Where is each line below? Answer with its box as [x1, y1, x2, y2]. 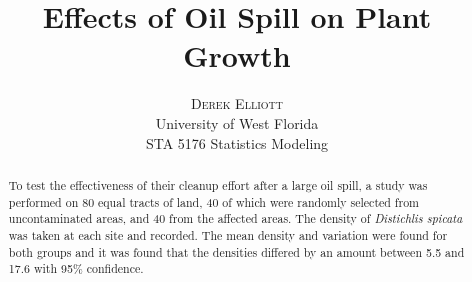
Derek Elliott [191, 93, 283, 114]
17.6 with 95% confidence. [8, 260, 144, 277]
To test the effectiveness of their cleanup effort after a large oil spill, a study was [8, 176, 428, 193]
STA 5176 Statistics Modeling [145, 132, 329, 153]
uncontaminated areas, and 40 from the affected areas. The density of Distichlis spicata [8, 210, 463, 227]
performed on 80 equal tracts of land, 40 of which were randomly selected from [8, 193, 420, 210]
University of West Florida [155, 112, 319, 133]
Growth [183, 35, 291, 76]
